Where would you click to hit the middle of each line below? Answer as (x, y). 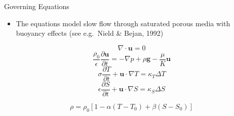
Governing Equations (37, 6)
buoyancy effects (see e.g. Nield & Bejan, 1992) (90, 33)
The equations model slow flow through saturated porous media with (123, 23)
